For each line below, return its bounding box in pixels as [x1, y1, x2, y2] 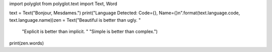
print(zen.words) [9, 40, 44, 46]
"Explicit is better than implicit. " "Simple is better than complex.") [22, 28, 158, 35]
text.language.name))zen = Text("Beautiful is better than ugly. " [9, 17, 141, 23]
